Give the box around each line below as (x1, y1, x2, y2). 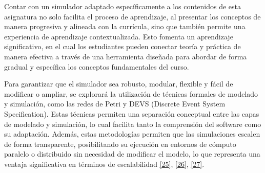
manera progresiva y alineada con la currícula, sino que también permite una (4, 21, 246, 32)
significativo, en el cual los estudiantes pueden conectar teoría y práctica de (4, 41, 241, 52)
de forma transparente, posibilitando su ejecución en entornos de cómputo (4, 138, 236, 149)
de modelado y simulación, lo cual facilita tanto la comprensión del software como (4, 118, 261, 129)
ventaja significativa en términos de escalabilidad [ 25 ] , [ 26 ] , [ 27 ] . (4, 158, 205, 169)
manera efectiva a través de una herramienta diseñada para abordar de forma (4, 51, 247, 61)
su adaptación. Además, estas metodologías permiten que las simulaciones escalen (4, 128, 260, 139)
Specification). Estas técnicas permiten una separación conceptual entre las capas (4, 108, 259, 119)
